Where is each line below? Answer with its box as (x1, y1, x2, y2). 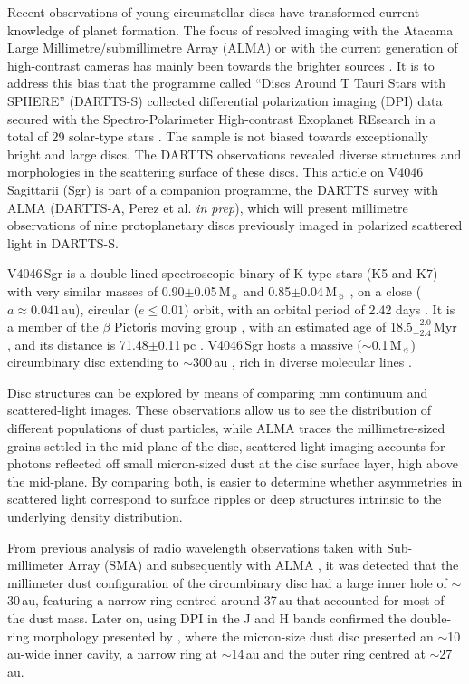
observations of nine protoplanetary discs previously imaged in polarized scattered (7, 216, 463, 235)
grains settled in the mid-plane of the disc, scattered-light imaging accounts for (7, 436, 445, 455)
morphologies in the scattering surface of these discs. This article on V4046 (7, 162, 424, 181)
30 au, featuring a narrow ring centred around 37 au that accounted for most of (7, 591, 445, 610)
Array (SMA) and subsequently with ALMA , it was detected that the (67, 555, 459, 574)
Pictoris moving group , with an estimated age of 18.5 (114, 317, 413, 336)
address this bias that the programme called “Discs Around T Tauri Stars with (7, 73, 445, 92)
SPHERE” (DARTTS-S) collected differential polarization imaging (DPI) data (7, 91, 443, 110)
